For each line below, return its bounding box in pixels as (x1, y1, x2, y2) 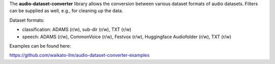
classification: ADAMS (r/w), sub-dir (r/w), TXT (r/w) (22, 26, 132, 33)
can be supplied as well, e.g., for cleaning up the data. (9, 8, 123, 14)
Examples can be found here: (9, 43, 71, 49)
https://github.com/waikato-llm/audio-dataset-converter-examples (9, 52, 150, 58)
